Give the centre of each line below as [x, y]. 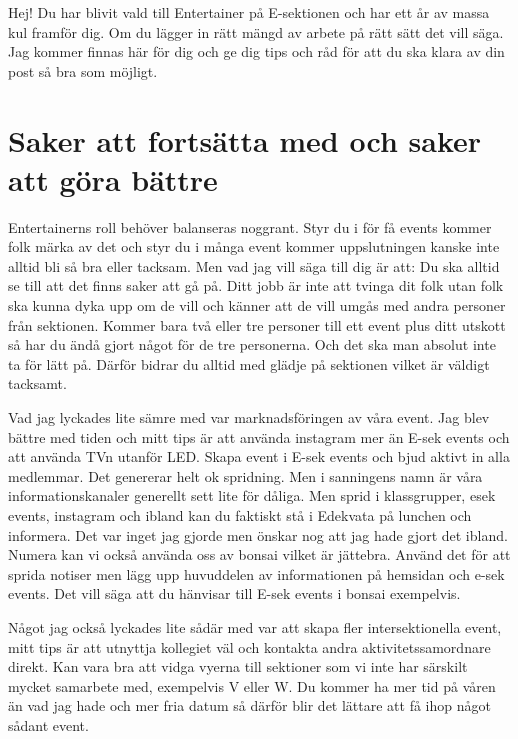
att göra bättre [113, 178]
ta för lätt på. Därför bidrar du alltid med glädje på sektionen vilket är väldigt [249, 363]
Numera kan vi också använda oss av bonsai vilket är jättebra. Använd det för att [259, 554]
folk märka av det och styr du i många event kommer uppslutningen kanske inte [254, 246]
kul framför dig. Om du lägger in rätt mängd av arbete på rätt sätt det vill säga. [256, 31]
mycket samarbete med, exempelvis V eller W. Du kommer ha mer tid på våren [252, 685]
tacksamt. [37, 383]
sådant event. [48, 724]
